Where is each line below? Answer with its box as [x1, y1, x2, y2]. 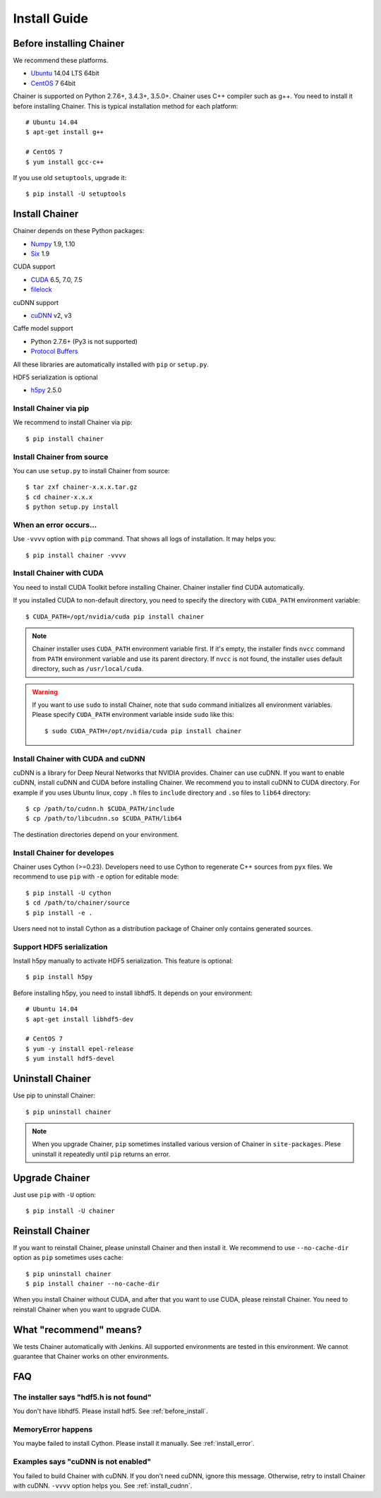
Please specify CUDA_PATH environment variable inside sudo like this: [32, 711, 234, 719]
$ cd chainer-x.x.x [25, 493, 93, 501]
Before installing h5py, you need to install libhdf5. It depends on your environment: [13, 989, 253, 997]
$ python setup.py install [25, 503, 119, 511]
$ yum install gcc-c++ [25, 157, 104, 166]
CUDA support [13, 262, 56, 271]
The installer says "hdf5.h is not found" [13, 1392, 152, 1402]
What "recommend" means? [13, 1324, 143, 1336]
